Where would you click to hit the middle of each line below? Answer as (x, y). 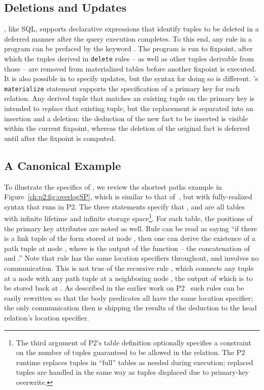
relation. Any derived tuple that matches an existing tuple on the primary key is (129, 98)
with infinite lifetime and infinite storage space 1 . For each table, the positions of (128, 218)
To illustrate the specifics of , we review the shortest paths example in (113, 186)
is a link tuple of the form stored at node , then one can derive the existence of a (130, 238)
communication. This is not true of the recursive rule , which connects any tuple (129, 268)
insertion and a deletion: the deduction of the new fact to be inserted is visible (126, 118)
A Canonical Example (62, 165)
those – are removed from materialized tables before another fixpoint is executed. (130, 68)
